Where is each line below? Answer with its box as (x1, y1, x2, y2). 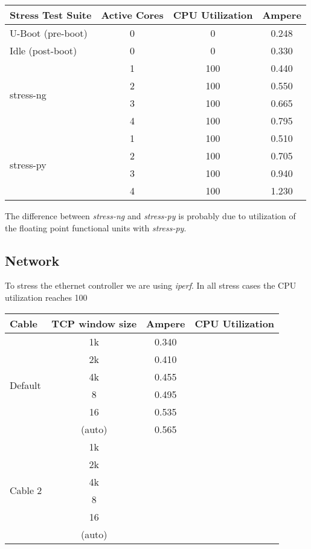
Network (5, 251, 60, 269)
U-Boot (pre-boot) (10, 26, 88, 40)
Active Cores (101, 8, 164, 22)
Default (10, 378, 41, 393)
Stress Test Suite (10, 8, 92, 22)
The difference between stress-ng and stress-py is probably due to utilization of (5, 210, 296, 222)
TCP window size (51, 316, 137, 330)
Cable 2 (10, 483, 42, 498)
